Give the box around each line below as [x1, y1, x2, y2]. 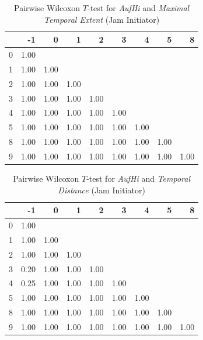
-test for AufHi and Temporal [86, 172, 191, 185]
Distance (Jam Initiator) [58, 183, 145, 196]
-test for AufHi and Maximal [87, 2, 190, 13]
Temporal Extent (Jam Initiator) [44, 13, 160, 25]
